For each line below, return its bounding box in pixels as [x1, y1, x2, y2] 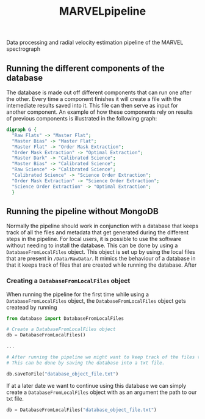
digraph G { [6, 127, 37, 133]
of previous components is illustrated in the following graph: [6, 115, 157, 122]
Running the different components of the [6, 63, 165, 73]
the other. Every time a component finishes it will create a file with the [6, 95, 182, 102]
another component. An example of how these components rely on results [6, 108, 193, 116]
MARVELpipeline [59, 4, 146, 18]
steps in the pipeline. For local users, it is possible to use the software [6, 235, 182, 243]
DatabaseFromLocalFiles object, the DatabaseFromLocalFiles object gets [6, 297, 186, 304]
